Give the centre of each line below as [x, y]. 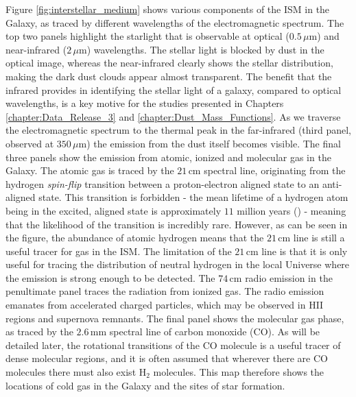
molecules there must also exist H [76, 372]
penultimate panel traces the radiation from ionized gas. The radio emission [165, 291]
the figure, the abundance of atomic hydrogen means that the [135, 238]
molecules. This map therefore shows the [239, 372]
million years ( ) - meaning [292, 210]
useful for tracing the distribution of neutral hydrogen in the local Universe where [178, 264]
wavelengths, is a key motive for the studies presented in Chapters [145, 103]
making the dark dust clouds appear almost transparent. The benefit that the [169, 76]
